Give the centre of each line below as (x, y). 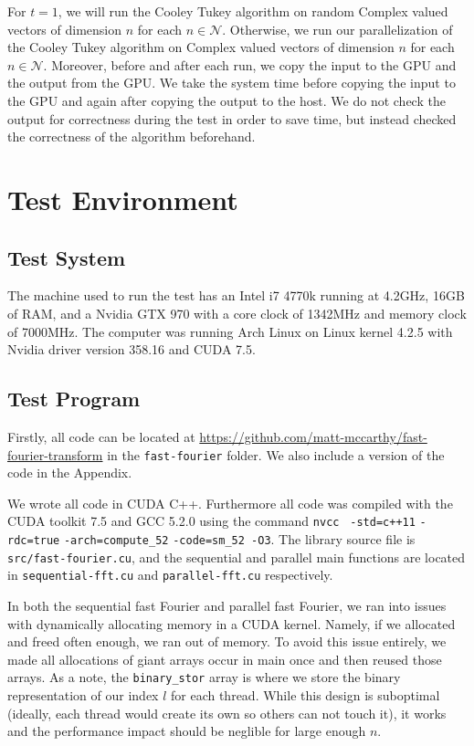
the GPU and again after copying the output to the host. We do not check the (226, 100)
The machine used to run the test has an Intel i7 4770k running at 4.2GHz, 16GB (236, 295)
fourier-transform (55, 454)
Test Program (74, 399)
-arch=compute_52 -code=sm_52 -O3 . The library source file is (239, 539)
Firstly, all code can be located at (101, 436)
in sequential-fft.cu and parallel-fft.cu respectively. (170, 575)
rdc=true (34, 541)
